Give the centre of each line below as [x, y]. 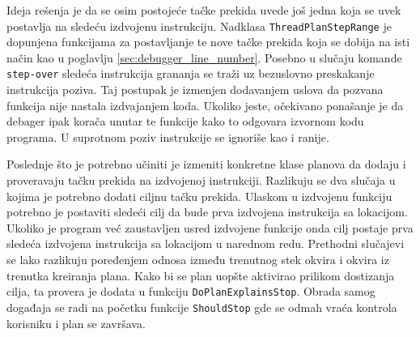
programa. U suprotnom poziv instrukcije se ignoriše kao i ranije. [168, 137]
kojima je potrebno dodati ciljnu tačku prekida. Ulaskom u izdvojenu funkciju [199, 196]
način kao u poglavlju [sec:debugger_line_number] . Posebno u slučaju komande [204, 57]
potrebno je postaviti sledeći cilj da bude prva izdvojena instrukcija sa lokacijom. [207, 212]
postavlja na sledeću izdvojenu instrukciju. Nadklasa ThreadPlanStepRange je [199, 26]
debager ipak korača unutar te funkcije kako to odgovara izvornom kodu [185, 121]
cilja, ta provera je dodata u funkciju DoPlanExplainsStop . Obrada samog [191, 291]
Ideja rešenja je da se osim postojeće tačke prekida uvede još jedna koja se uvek [204, 10]
